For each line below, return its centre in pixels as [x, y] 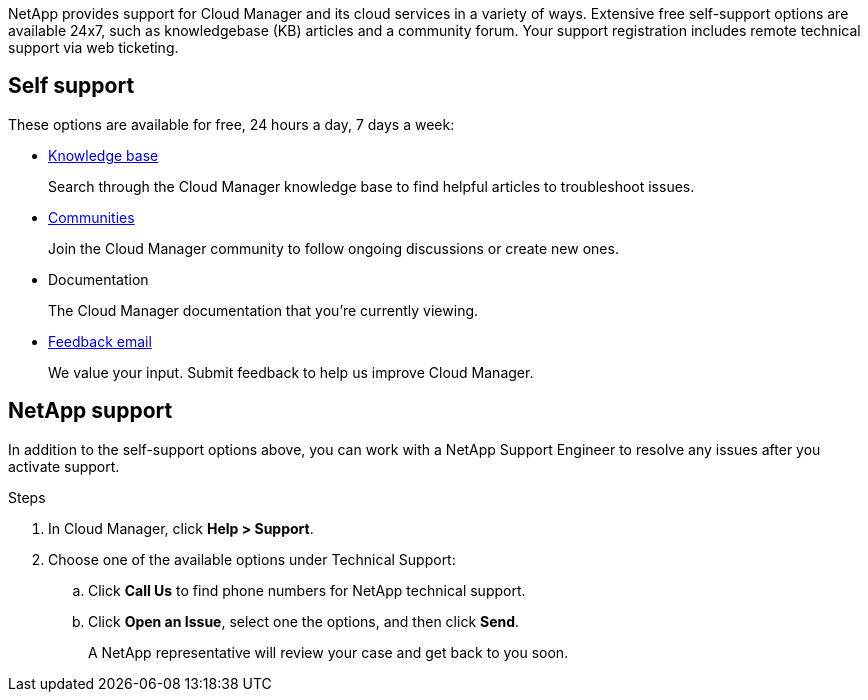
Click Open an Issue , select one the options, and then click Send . [304, 621]
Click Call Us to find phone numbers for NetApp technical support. [307, 590]
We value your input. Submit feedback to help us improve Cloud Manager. [291, 372]
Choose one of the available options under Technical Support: [252, 559]
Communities [91, 217]
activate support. [64, 466]
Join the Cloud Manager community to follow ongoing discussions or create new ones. [333, 248]
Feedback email [100, 341]
